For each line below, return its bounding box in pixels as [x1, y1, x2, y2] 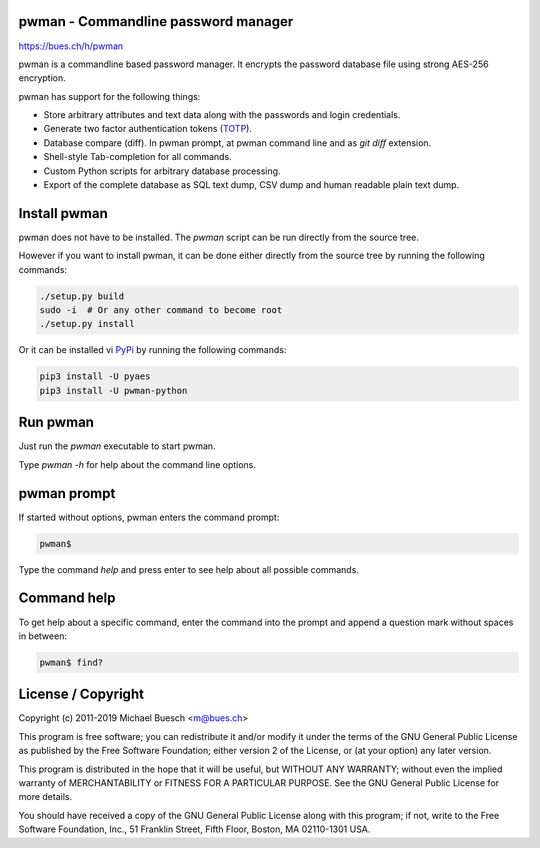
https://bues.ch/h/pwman [18, 40, 124, 52]
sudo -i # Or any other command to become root [39, 305, 283, 316]
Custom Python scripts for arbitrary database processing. [43, 165, 281, 177]
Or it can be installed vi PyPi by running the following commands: [18, 344, 287, 356]
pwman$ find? [39, 656, 104, 668]
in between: [18, 630, 67, 642]
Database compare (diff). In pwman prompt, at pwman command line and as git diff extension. [43, 136, 432, 149]
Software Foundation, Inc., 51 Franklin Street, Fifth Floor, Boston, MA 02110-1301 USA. [18, 823, 371, 835]
